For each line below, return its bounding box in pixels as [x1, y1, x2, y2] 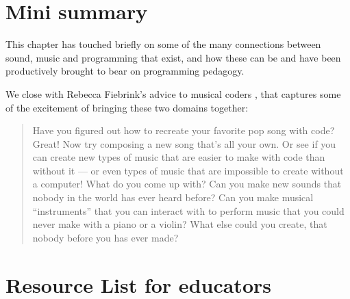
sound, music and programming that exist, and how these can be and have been [5, 50, 341, 64]
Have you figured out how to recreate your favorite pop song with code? [32, 123, 335, 138]
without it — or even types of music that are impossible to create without [32, 163, 344, 177]
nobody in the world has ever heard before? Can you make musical [32, 190, 314, 205]
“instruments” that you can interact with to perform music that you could [32, 203, 345, 218]
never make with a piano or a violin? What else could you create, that [32, 217, 327, 231]
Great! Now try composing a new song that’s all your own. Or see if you [32, 136, 336, 151]
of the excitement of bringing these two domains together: [5, 100, 249, 114]
